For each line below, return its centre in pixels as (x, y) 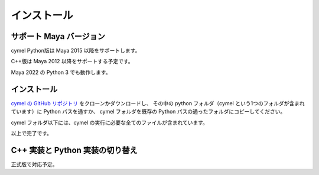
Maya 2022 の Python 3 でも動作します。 (61, 72)
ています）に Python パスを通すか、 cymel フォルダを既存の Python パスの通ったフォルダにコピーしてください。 (148, 112)
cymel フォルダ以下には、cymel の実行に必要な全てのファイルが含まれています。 (109, 122)
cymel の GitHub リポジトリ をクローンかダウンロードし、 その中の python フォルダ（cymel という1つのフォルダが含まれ (158, 103)
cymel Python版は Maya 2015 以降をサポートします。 (76, 51)
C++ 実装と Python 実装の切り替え (74, 150)
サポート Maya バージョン (58, 36)
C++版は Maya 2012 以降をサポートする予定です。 (72, 61)
